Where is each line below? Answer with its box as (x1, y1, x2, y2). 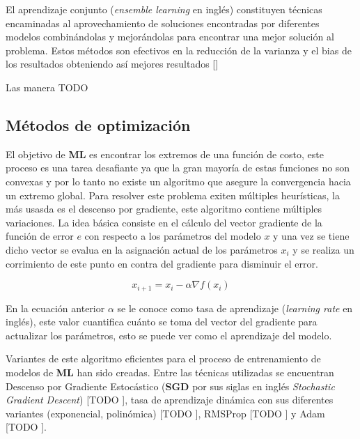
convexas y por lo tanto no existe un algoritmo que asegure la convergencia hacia (6, 174, 351, 188)
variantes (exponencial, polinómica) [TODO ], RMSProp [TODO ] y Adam (6, 406, 325, 420)
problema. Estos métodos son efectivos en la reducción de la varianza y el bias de (6, 43, 352, 57)
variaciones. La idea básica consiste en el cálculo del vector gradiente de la (6, 215, 322, 229)
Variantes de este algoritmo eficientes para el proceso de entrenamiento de (6, 351, 321, 366)
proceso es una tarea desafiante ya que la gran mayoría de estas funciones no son (6, 160, 350, 175)
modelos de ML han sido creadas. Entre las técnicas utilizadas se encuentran (6, 364, 334, 379)
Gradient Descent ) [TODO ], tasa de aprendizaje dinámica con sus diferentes (6, 392, 334, 407)
